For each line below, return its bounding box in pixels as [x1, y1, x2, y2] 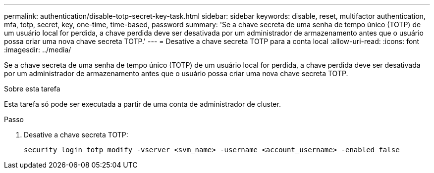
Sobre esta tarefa [4, 85, 60, 93]
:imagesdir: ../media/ [4, 45, 71, 54]
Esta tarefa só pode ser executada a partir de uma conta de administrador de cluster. [4, 100, 281, 108]
